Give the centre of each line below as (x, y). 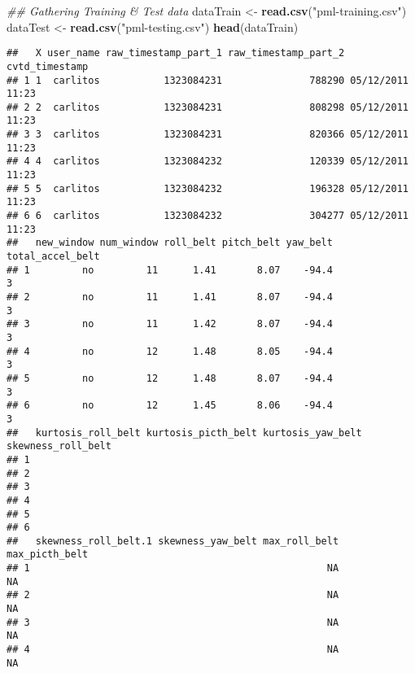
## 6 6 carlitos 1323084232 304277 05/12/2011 (207, 216)
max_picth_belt (48, 555)
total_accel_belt (53, 257)
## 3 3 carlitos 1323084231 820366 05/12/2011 (207, 135)
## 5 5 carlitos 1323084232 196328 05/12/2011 (207, 188)
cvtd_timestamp (48, 66)
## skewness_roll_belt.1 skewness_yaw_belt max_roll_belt (173, 541)
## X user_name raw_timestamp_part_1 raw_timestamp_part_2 (176, 53)
